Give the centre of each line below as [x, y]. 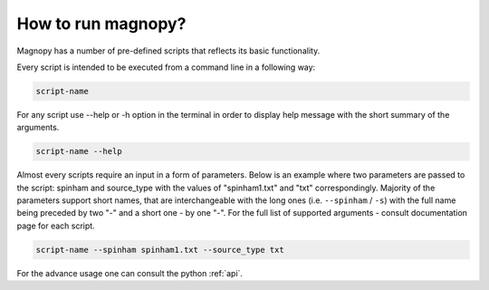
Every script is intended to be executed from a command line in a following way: [166, 67]
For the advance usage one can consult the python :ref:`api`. [130, 273]
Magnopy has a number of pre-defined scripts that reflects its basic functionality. [168, 51]
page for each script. [56, 226]
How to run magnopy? [101, 24]
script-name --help [79, 151]
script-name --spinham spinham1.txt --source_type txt [160, 250]
